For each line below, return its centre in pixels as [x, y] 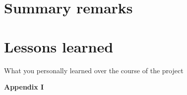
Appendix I [24, 87]
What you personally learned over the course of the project [94, 70]
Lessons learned [59, 46]
